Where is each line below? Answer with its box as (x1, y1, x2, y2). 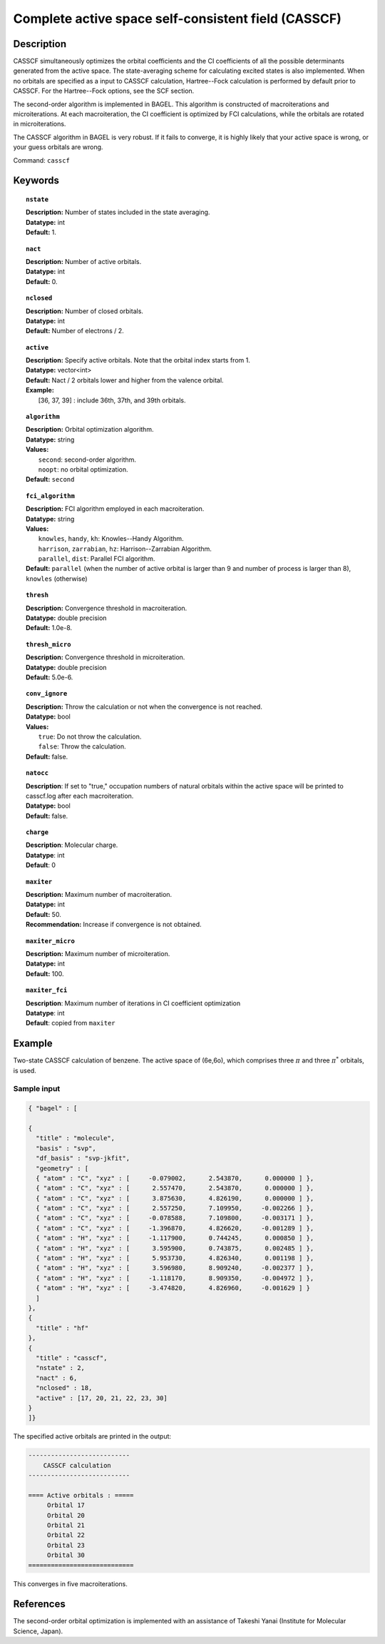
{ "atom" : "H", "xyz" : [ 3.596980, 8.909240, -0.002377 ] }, (36, 1264, 314, 1272)
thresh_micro (26, 640, 71, 649)
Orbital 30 (46, 1551, 86, 1559)
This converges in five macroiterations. (13, 1579, 128, 1588)
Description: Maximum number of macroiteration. (26, 890, 173, 899)
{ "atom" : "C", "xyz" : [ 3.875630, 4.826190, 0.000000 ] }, (36, 1194, 314, 1202)
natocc (26, 769, 49, 777)
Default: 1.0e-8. (26, 624, 73, 632)
